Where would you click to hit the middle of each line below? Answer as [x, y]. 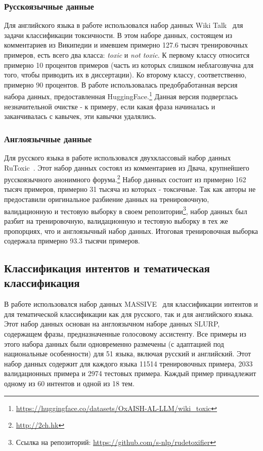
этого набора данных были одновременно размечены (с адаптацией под [114, 343]
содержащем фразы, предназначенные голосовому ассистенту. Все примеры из [125, 334]
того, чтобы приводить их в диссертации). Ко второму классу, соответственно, [125, 75]
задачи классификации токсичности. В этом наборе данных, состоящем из [118, 35]
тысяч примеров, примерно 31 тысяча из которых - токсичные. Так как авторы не [130, 189]
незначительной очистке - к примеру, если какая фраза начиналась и [110, 106]
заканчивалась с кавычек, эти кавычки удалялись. [80, 116]
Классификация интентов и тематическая [107, 268]
